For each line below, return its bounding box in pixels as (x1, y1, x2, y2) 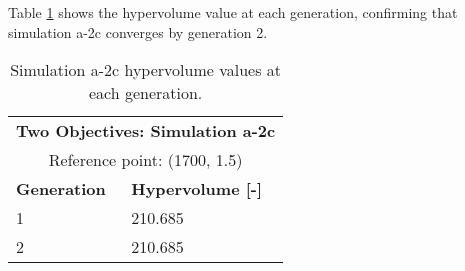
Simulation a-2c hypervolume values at (10, 58, 282, 82)
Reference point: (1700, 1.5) (48, 148, 243, 172)
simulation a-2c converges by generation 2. (8, 21, 268, 42)
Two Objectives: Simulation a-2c (16, 119, 276, 143)
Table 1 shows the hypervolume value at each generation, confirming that (8, 2, 458, 22)
